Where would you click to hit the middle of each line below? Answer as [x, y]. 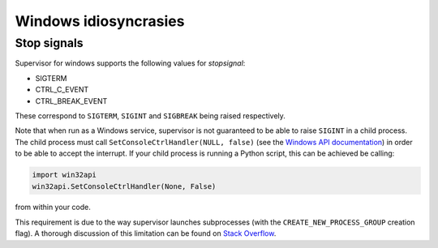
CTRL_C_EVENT [62, 90]
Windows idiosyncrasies [100, 21]
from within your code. [53, 207]
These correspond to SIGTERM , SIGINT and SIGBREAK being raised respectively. [150, 115]
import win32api [64, 175]
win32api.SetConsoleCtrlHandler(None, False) [124, 186]
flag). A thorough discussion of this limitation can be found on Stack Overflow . [146, 233]
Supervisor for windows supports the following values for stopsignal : [130, 63]
